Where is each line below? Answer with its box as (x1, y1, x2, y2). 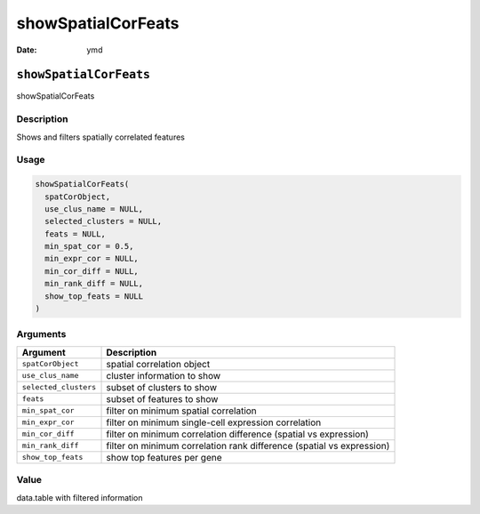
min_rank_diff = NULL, (44, 278, 144, 289)
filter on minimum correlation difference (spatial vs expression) (106, 428, 369, 440)
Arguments (16, 328, 67, 341)
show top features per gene (106, 451, 222, 463)
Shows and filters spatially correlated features (16, 132, 186, 142)
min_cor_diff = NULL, (44, 266, 140, 276)
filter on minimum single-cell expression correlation (106, 416, 322, 429)
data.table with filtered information (16, 492, 143, 502)
